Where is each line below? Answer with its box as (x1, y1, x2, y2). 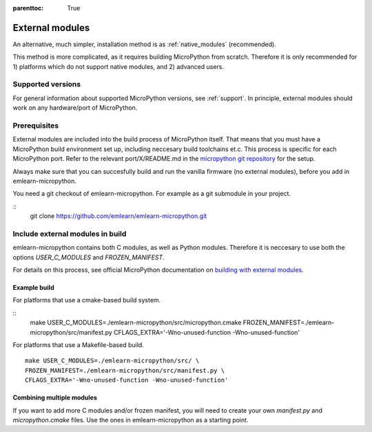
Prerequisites (12, 121, 59, 130)
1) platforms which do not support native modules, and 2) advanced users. (12, 62, 224, 70)
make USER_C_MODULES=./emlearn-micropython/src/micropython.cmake (30, 318, 242, 327)
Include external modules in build (12, 228, 127, 238)
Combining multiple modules (12, 393, 98, 402)
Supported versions (12, 79, 81, 89)
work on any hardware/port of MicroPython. (12, 104, 138, 112)
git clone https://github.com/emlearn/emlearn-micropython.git (30, 212, 207, 220)
